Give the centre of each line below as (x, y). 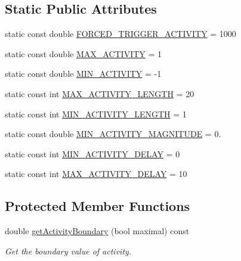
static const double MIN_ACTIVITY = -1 (83, 74)
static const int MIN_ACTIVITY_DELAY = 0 (92, 153)
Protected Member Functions (98, 206)
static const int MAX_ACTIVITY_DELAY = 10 (96, 174)
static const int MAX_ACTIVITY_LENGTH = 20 (100, 93)
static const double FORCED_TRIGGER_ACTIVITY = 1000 (120, 34)
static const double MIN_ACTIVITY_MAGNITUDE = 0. (113, 134)
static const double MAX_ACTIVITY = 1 (84, 53)
